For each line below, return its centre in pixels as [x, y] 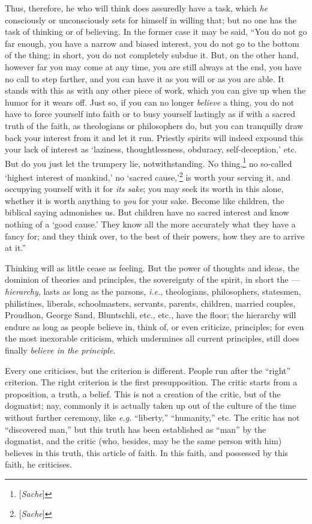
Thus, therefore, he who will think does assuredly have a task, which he [136, 8]
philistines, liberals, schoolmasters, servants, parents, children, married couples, [150, 303]
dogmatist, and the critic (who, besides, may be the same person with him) [143, 441]
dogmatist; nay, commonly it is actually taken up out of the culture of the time [151, 405]
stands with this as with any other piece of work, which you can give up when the [155, 90]
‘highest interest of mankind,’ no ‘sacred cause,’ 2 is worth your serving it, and [148, 176]
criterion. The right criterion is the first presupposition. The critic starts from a [151, 382]
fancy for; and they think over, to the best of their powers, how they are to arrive [155, 236]
